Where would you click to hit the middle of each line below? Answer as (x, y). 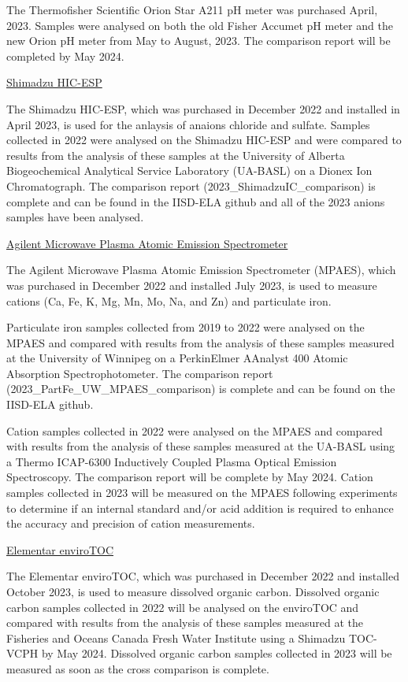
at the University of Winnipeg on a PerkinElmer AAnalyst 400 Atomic (177, 358)
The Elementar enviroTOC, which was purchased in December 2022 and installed (203, 576)
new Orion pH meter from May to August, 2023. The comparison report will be (198, 41)
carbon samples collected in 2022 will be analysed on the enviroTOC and (183, 607)
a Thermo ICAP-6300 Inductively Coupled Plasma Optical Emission (172, 461)
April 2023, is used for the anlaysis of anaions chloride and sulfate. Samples (188, 124)
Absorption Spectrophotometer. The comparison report (140, 373)
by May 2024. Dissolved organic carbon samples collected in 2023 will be (217, 653)
